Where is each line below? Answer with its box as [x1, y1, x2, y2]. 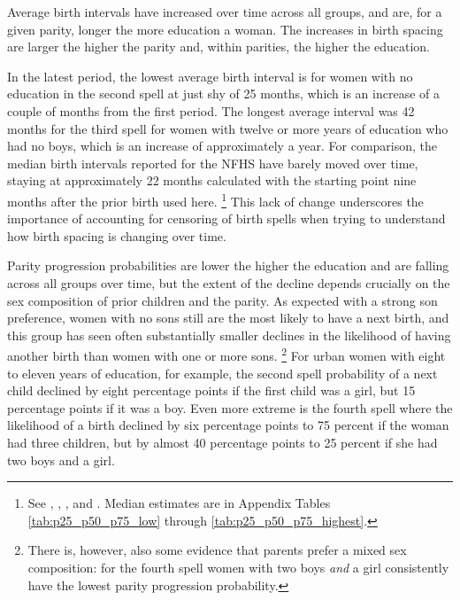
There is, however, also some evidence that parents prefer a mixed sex [27, 541, 407, 559]
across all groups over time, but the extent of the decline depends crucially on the [7, 273, 450, 292]
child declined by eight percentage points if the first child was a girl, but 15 [7, 381, 416, 400]
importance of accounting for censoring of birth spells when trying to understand [7, 209, 446, 228]
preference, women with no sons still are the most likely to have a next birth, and [7, 308, 449, 327]
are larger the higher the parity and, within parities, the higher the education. [7, 37, 430, 56]
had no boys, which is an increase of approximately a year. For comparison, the [7, 136, 438, 155]
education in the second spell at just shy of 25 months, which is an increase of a [7, 84, 440, 103]
